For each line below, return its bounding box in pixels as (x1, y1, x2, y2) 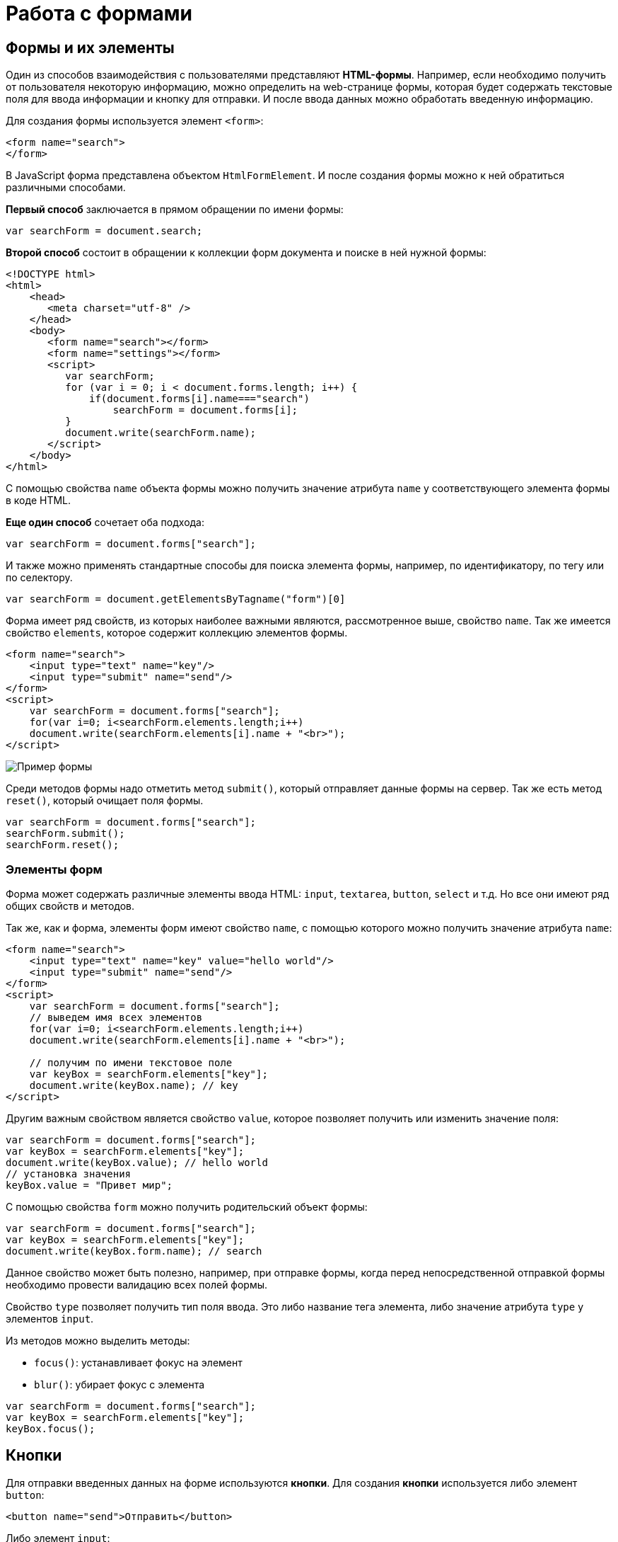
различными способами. (6, 181, 126, 194)
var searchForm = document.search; (6, 225, 203, 237)
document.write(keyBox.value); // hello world (6, 1156, 268, 1168)
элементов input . (6, 1312, 94, 1325)
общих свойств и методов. (6, 899, 135, 912)
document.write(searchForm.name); (65, 427, 257, 439)
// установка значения (6, 1167, 132, 1180)
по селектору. (6, 571, 73, 584)
